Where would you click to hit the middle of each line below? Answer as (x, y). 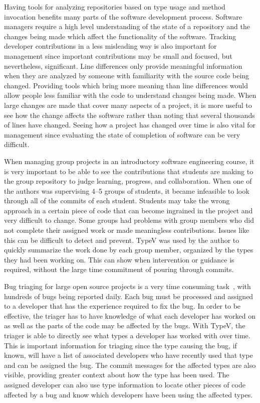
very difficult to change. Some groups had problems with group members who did (129, 220)
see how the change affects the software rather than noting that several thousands (129, 115)
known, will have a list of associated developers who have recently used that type (128, 355)
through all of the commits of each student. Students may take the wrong (117, 200)
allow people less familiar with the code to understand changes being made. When (130, 95)
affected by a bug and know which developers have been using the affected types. (128, 394)
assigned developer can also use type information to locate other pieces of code (125, 384)
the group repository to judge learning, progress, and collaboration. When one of (128, 181)
